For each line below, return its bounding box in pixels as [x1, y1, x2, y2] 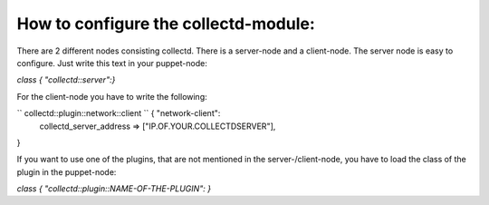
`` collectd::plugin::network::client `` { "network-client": [16, 108, 221, 119]
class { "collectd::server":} [16, 74, 116, 85]
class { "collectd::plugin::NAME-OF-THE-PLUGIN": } [16, 183, 212, 194]
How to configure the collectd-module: [16, 14, 316, 34]
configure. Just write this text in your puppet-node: [16, 57, 207, 68]
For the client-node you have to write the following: [16, 91, 207, 102]
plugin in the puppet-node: [16, 166, 117, 177]
